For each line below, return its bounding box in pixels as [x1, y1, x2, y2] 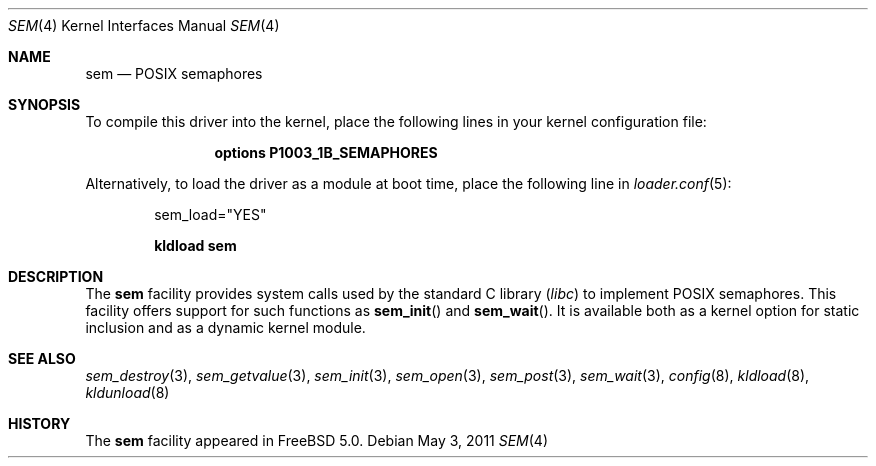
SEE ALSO [8, 350, 76, 367]
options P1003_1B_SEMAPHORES [214, 144, 438, 161]
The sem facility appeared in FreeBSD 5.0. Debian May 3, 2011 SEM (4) [85, 432, 549, 449]
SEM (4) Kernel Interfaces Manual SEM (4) [8, 17, 280, 34]
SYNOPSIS [8, 96, 81, 113]
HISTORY [8, 415, 71, 432]
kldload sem [154, 237, 237, 254]
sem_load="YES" [154, 206, 267, 223]
